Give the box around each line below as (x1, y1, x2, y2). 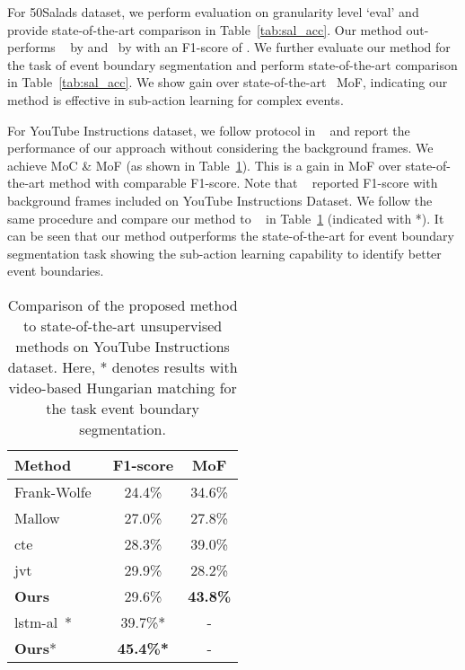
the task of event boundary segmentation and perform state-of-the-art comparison (7, 55, 458, 74)
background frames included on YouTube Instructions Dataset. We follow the (7, 190, 433, 209)
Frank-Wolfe (14, 480, 92, 502)
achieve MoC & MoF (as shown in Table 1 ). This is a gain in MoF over (7, 155, 401, 174)
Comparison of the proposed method (7, 294, 238, 315)
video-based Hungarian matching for (8, 376, 237, 398)
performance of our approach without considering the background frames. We (7, 138, 434, 157)
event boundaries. (7, 261, 104, 280)
